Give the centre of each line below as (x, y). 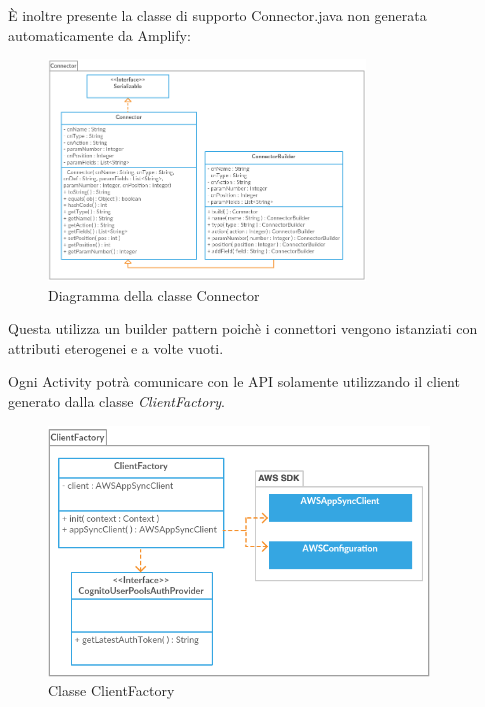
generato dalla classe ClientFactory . (117, 401)
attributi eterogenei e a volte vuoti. (116, 347)
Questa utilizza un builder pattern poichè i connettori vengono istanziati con (243, 328)
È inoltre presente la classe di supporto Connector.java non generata (217, 15)
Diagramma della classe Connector (154, 294)
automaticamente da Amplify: (99, 34)
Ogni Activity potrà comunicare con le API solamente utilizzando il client (234, 381)
